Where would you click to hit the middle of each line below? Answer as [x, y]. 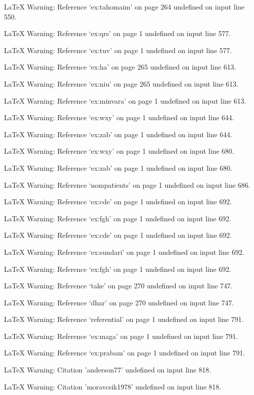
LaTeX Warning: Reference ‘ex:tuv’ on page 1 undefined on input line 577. [118, 50]
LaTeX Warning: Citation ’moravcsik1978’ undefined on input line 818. [113, 386]
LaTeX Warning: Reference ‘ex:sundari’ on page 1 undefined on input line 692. [124, 252]
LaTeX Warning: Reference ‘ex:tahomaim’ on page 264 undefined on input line [124, 7]
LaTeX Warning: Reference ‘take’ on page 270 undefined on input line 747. [119, 286]
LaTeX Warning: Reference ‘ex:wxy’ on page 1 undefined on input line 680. [119, 151]
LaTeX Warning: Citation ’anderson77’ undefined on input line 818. [108, 370]
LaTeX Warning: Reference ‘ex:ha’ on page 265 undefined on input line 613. [120, 67]
